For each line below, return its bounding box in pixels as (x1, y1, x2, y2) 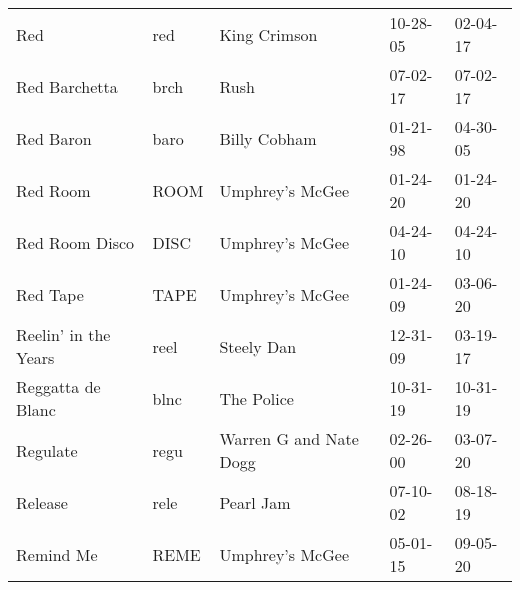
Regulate (16, 438, 78, 462)
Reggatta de (16, 375, 101, 398)
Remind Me (16, 542, 98, 566)
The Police (219, 386, 294, 410)
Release (16, 490, 68, 514)
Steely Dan (219, 334, 297, 358)
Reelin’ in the (16, 323, 111, 346)
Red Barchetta (16, 74, 118, 98)
